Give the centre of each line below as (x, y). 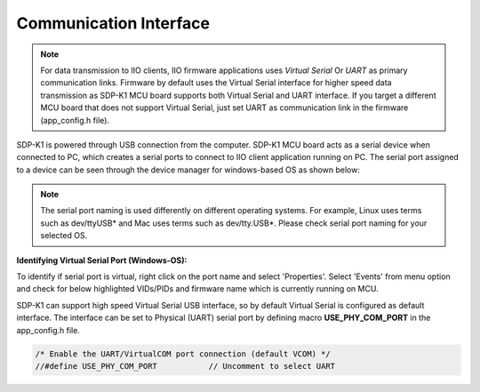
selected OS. (64, 236)
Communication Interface (113, 23)
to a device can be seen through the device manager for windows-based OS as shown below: (188, 170)
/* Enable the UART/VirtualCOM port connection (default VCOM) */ (183, 354)
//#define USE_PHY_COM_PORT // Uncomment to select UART (185, 366)
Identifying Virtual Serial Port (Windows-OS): (102, 260)
